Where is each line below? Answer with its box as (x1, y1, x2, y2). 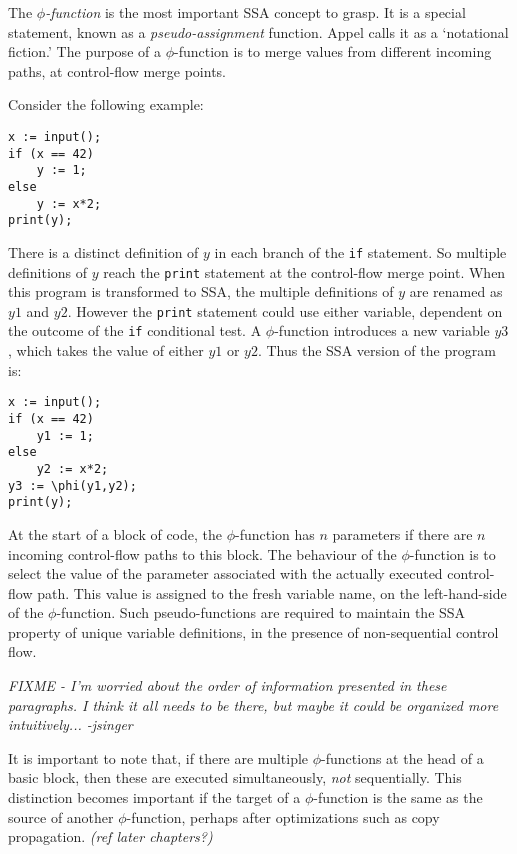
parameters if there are (332, 523, 473, 544)
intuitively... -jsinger (8, 714, 133, 735)
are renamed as (409, 281, 503, 302)
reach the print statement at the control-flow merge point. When (103, 261, 506, 282)
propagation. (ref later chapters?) (8, 826, 213, 847)
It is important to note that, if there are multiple (8, 747, 309, 768)
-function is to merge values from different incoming (174, 41, 492, 62)
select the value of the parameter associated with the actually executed (8, 563, 443, 584)
